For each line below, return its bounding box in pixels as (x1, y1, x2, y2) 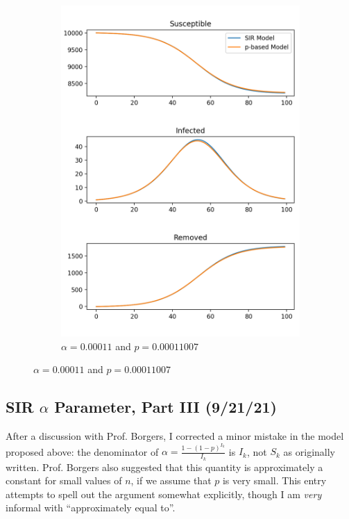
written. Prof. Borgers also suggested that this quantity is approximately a (6, 459, 323, 474)
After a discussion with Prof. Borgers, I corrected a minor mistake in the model (6, 429, 344, 443)
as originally (283, 444, 336, 459)
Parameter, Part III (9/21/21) (54, 396, 277, 418)
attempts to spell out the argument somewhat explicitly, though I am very (6, 486, 322, 501)
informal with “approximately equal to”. (6, 500, 176, 515)
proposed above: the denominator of (6, 444, 159, 459)
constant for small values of (6, 473, 122, 488)
